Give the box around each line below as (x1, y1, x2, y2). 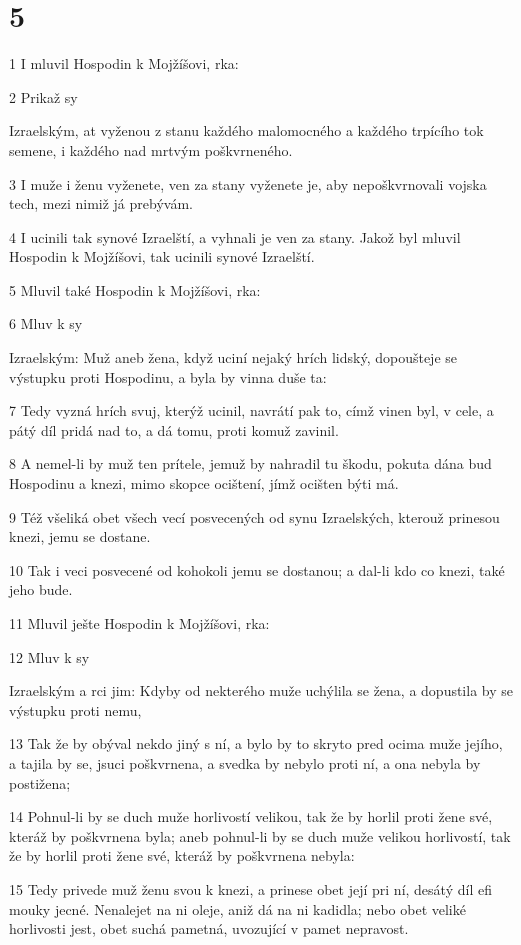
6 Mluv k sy (9, 313, 83, 334)
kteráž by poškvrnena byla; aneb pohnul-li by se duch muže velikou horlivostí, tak (9, 825, 511, 846)
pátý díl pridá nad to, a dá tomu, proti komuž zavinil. (9, 419, 339, 440)
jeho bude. (9, 579, 73, 600)
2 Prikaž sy (9, 86, 78, 107)
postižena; (9, 772, 71, 793)
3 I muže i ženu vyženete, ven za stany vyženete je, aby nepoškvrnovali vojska (9, 173, 487, 194)
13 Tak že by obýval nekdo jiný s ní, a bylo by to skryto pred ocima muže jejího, (9, 733, 503, 754)
